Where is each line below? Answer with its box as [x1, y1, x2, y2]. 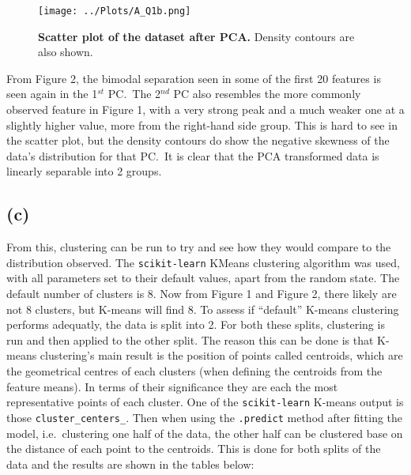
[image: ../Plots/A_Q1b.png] [38, 6, 191, 17]
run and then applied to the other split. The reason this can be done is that [6, 331, 374, 348]
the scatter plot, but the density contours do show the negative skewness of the [6, 132, 390, 149]
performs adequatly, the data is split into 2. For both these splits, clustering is [6, 316, 385, 333]
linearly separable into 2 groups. [6, 163, 162, 179]
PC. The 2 [107, 85, 161, 102]
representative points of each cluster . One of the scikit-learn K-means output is [6, 394, 404, 410]
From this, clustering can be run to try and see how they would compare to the [6, 239, 391, 255]
